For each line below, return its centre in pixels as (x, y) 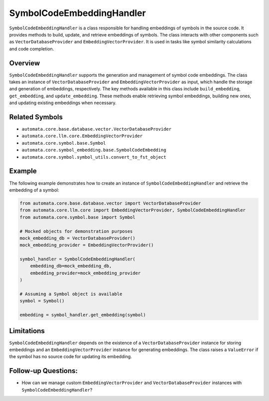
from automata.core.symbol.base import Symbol (77, 217)
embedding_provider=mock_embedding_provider (85, 273)
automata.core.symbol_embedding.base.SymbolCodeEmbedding (94, 150)
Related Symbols (36, 117)
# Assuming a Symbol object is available (71, 294)
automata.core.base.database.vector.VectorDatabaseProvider (97, 129)
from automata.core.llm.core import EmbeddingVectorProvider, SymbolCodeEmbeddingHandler (133, 210)
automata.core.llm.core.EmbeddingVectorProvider (82, 136)
